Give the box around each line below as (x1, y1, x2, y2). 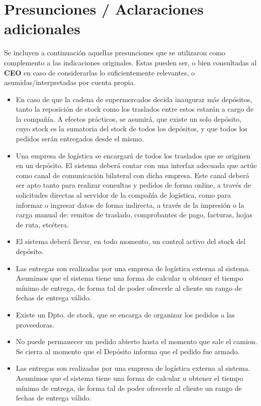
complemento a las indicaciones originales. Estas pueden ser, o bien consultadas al (4, 57, 257, 67)
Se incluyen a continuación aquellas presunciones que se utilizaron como (4, 47, 225, 58)
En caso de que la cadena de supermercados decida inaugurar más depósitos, (16, 94, 252, 104)
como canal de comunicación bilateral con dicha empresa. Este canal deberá (16, 170, 249, 180)
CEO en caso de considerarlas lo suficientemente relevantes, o (4, 67, 195, 77)
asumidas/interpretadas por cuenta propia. (4, 77, 136, 88)
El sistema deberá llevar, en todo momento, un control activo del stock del (16, 236, 246, 247)
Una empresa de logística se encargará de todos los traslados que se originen (16, 150, 251, 160)
